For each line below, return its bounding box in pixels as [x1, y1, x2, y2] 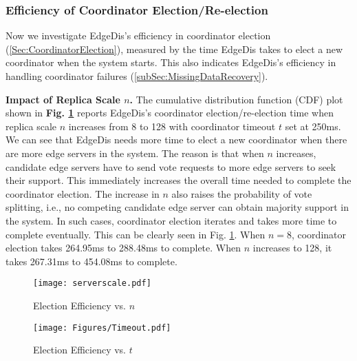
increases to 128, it [252, 240, 332, 255]
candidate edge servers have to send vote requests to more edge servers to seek [6, 159, 336, 174]
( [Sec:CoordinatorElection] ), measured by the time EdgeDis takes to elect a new [6, 41, 343, 56]
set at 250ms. [285, 118, 341, 133]
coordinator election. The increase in [6, 186, 160, 200]
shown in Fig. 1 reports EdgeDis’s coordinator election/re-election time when [6, 105, 334, 120]
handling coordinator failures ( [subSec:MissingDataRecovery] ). [6, 69, 268, 83]
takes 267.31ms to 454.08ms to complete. [6, 254, 177, 268]
